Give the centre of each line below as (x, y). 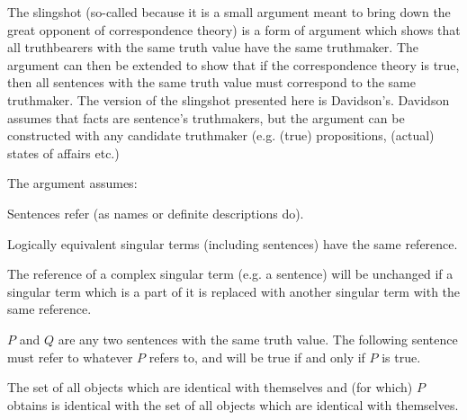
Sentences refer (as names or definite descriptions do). (156, 213)
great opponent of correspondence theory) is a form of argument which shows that (234, 29)
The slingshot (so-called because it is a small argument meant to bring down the (229, 12)
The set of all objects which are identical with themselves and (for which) (210, 387)
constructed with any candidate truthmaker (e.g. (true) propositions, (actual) (221, 135)
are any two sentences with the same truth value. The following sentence (258, 339)
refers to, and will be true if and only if (257, 357)
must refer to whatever (70, 357)
